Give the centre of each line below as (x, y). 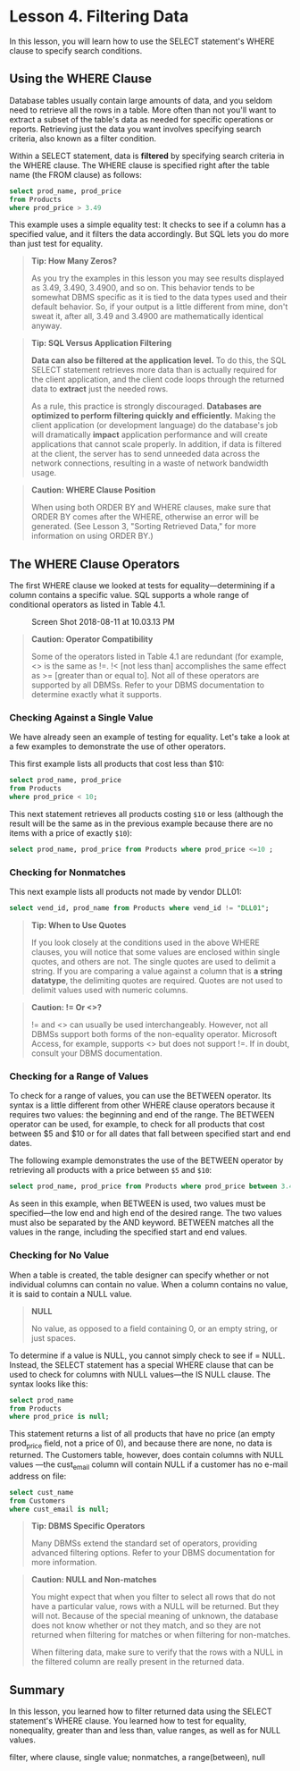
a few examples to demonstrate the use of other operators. (117, 746)
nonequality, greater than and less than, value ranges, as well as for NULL (145, 1731)
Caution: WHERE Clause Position (93, 490)
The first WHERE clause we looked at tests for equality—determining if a (142, 586)
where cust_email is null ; (59, 1509)
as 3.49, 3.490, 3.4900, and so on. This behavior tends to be (143, 288)
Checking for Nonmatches (68, 872)
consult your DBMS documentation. (96, 1053)
